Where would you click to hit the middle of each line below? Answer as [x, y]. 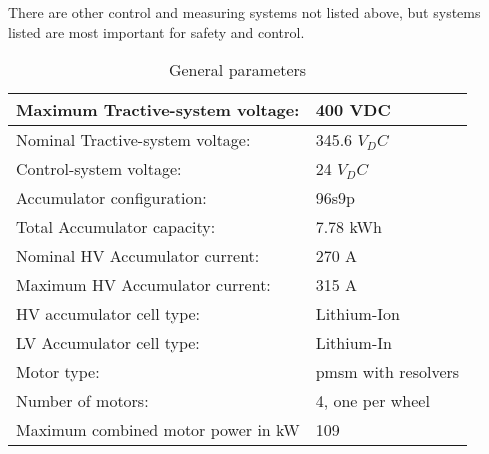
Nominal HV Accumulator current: [138, 256]
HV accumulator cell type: [108, 314]
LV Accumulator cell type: [108, 343]
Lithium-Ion [357, 314]
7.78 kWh [348, 227]
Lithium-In [353, 343]
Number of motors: [82, 401]
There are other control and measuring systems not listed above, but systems [244, 12]
